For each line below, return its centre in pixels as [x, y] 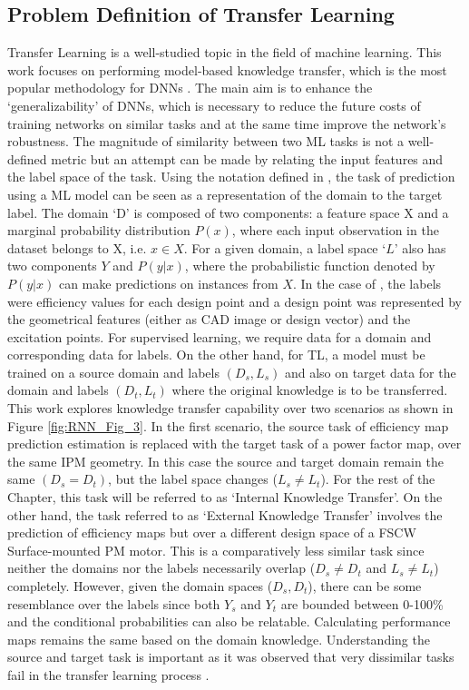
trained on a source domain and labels [113, 372]
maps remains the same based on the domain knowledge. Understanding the [219, 639]
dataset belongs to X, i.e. [77, 247]
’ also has [420, 247]
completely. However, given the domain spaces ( [140, 586]
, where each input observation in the [335, 230]
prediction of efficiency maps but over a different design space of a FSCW [212, 532]
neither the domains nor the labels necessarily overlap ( [161, 568]
